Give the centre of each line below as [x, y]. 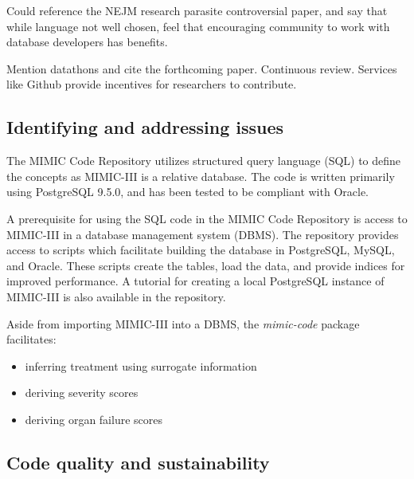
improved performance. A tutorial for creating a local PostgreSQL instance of [195, 281]
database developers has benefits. [87, 42]
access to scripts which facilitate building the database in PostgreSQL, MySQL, [201, 250]
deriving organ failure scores [94, 419]
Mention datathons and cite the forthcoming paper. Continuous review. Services [202, 68]
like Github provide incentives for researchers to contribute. [152, 84]
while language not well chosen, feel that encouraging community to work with [198, 26]
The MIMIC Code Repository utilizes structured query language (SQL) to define [204, 161]
